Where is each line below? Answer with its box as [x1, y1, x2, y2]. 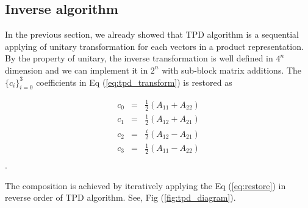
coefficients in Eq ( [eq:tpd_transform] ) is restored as [36, 75, 232, 88]
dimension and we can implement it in [5, 63, 148, 76]
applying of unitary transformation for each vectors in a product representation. [5, 40, 304, 52]
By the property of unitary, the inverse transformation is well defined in [5, 52, 273, 64]
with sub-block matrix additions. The [162, 63, 302, 76]
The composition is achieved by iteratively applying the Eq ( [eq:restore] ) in [5, 179, 286, 192]
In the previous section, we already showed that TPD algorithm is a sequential [5, 28, 299, 41]
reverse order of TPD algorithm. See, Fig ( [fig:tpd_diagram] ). [5, 191, 236, 204]
